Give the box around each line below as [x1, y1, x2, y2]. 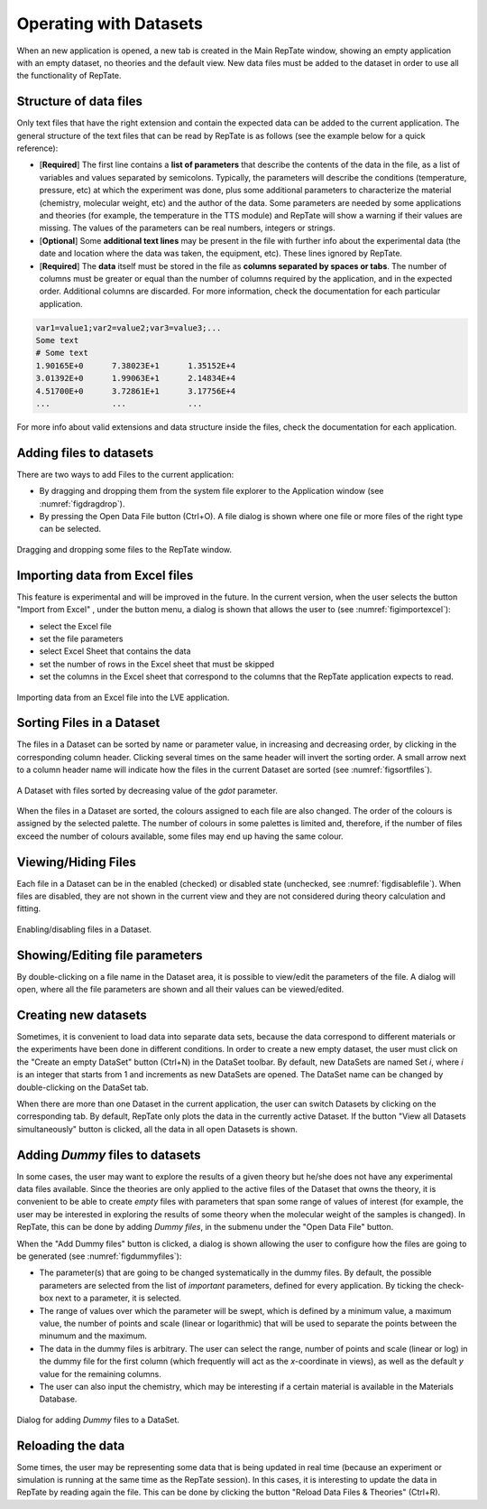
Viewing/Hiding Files [16, 854, 137, 870]
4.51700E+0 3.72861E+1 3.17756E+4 [35, 386, 236, 396]
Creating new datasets [16, 1007, 148, 1022]
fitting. [16, 903, 41, 914]
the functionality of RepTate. [16, 70, 122, 81]
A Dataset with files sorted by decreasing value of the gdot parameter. [16, 785, 279, 796]
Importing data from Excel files [16, 567, 194, 582]
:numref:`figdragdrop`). [39, 498, 125, 509]
